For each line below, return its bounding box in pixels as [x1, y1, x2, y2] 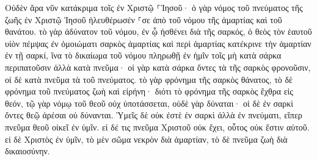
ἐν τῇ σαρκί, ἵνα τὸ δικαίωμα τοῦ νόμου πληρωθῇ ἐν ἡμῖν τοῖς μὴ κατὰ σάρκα [5, 49, 282, 62]
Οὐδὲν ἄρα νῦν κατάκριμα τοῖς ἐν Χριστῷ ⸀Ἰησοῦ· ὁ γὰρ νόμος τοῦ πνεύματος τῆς [5, 1, 303, 13]
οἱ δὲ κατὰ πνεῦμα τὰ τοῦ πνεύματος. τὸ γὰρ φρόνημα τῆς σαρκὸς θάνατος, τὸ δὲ [5, 73, 293, 85]
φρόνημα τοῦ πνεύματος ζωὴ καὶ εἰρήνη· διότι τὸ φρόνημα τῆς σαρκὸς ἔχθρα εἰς [5, 85, 293, 98]
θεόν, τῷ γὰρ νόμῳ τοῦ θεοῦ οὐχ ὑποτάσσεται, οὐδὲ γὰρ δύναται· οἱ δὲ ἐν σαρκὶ [5, 96, 294, 109]
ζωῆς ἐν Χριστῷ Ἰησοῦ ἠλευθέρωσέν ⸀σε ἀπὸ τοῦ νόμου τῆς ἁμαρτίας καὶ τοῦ [5, 13, 282, 26]
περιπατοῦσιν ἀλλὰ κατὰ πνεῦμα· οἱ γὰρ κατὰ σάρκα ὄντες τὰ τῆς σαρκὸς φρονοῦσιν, [5, 60, 311, 73]
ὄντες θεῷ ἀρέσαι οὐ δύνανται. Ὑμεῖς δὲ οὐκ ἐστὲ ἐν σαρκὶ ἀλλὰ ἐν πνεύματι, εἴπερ [5, 109, 302, 121]
